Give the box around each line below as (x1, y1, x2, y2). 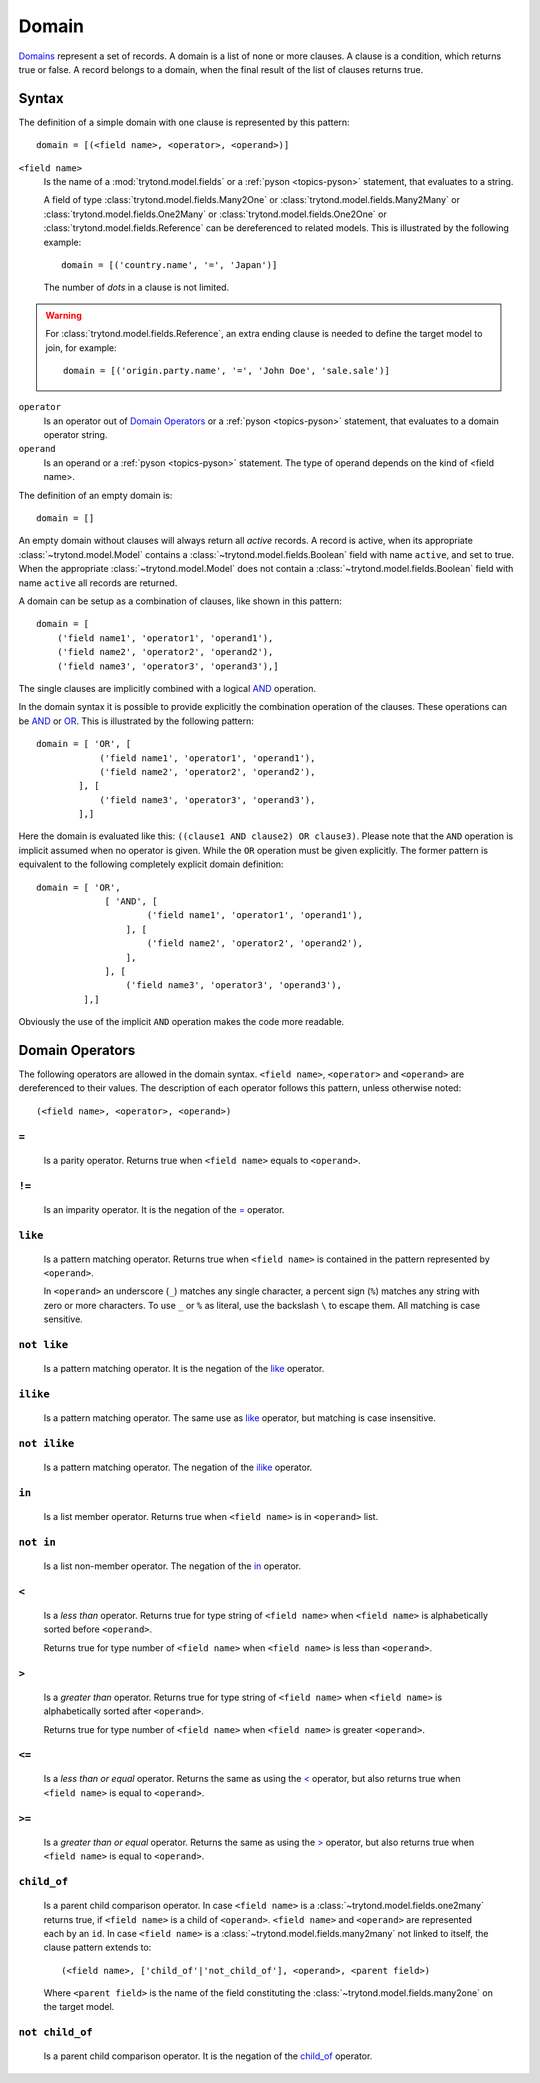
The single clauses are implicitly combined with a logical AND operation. (18, 682, 317, 694)
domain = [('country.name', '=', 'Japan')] (61, 259, 278, 270)
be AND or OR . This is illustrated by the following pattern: (18, 715, 254, 727)
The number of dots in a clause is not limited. (43, 281, 230, 294)
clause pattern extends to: (43, 1941, 152, 1954)
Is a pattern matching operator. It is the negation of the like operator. (43, 1363, 325, 1375)
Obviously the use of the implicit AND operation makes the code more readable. (18, 1016, 345, 1028)
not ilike (18, 1436, 75, 1450)
